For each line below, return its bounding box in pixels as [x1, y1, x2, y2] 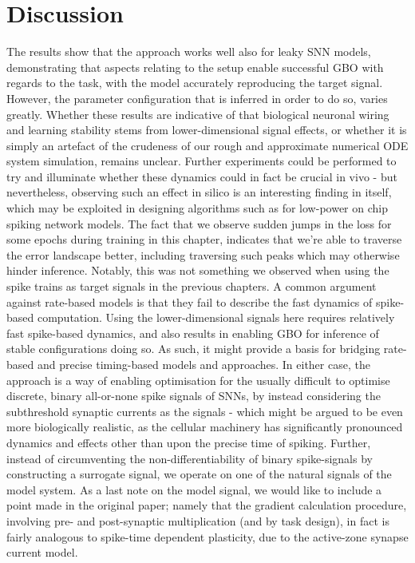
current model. [6, 544, 78, 561]
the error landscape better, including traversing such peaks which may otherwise [6, 246, 400, 263]
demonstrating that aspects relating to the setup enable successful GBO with [6, 58, 384, 75]
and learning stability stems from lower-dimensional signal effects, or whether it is [6, 121, 407, 138]
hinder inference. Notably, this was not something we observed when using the [6, 262, 389, 279]
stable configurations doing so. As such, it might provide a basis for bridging [6, 340, 381, 357]
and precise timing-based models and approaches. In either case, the [37, 356, 370, 372]
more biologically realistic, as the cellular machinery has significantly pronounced [6, 418, 403, 435]
